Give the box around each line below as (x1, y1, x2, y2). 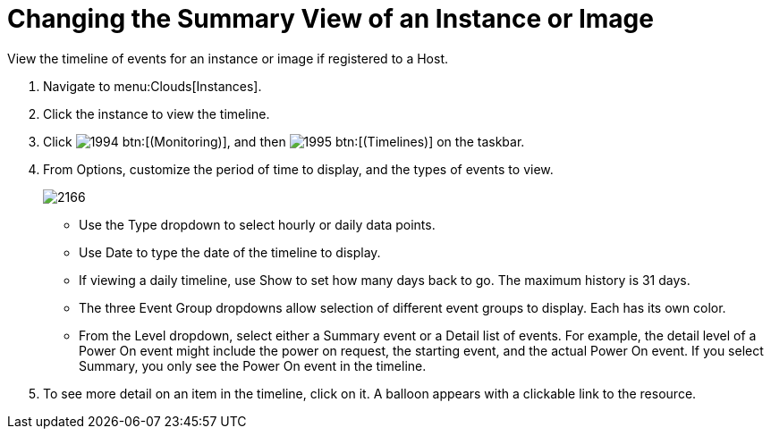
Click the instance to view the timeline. (43, 105, 270, 122)
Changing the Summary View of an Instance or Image (7, 4, 654, 34)
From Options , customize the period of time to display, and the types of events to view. (43, 161, 554, 177)
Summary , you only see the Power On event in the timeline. (79, 357, 427, 373)
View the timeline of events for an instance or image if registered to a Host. (7, 50, 449, 66)
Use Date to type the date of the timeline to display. (79, 244, 381, 260)
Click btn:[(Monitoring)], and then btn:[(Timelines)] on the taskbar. (43, 133, 525, 149)
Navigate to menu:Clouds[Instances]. (43, 78, 262, 94)
